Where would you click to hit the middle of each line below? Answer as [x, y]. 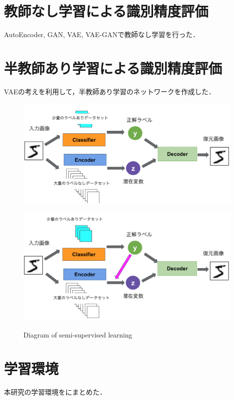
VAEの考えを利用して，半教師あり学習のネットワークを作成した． [110, 91]
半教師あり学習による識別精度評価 [113, 68]
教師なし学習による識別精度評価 [106, 11]
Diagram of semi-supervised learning [78, 334]
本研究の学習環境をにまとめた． [55, 391]
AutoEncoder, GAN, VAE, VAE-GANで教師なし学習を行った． [102, 34]
